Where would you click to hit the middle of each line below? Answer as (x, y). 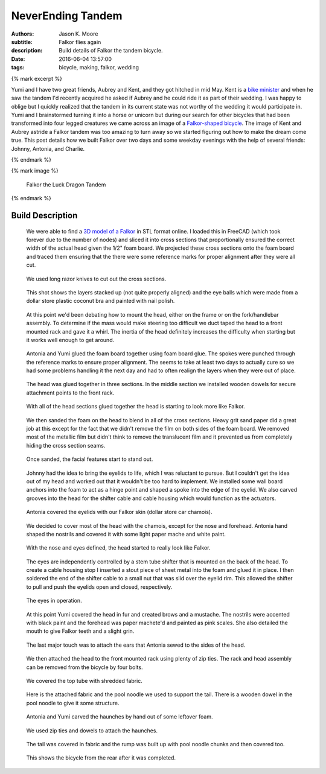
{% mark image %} (35, 171)
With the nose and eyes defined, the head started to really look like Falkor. (118, 548)
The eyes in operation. (54, 601)
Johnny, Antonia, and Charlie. (48, 148)
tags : (18, 68)
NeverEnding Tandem (67, 16)
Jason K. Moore (78, 34)
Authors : (23, 34)
